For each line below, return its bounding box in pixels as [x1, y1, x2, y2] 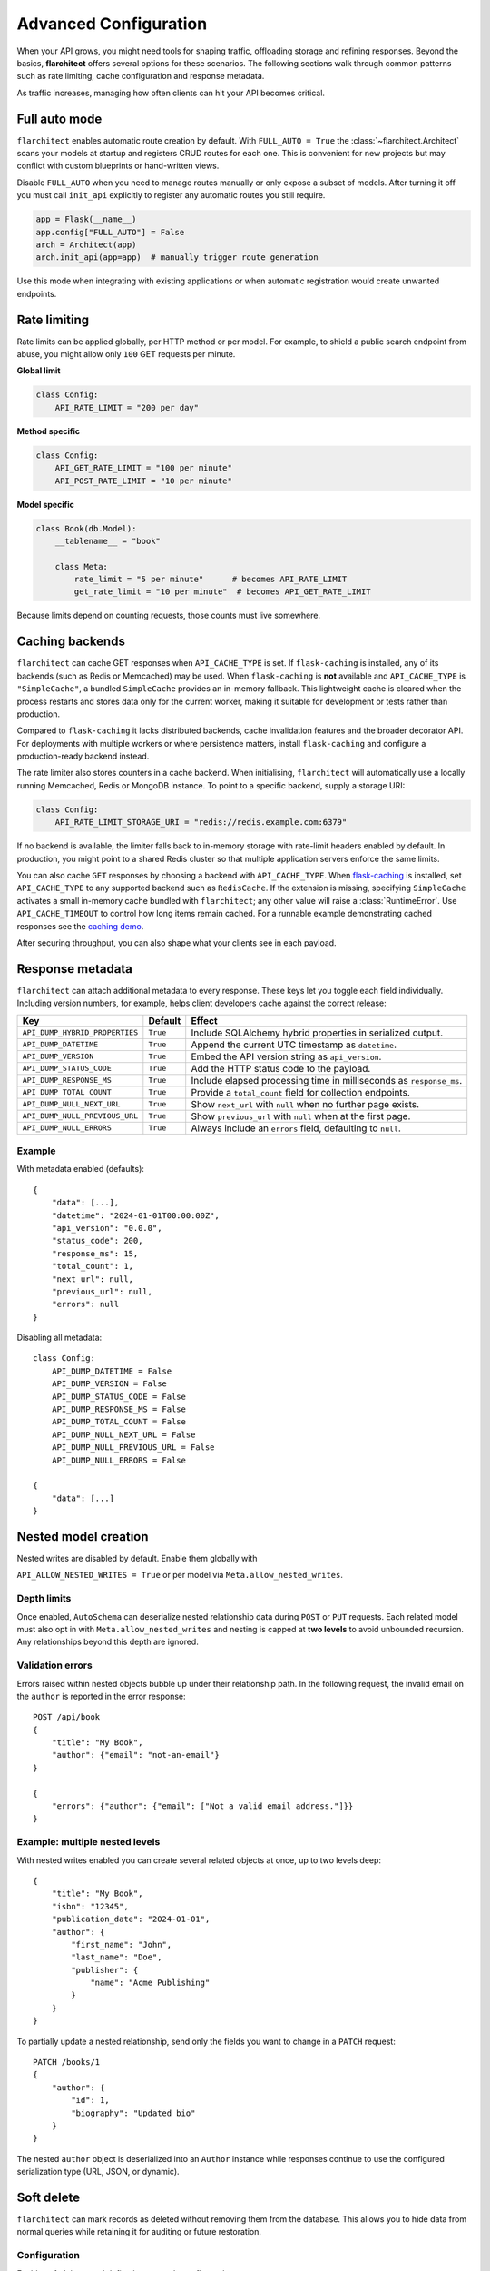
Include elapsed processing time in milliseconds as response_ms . [191, 1074, 463, 1086]
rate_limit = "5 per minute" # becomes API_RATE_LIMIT [73, 574, 348, 585]
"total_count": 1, [51, 1261, 134, 1272]
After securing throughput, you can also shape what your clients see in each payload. [16, 937, 337, 948]
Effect [191, 1014, 218, 1026]
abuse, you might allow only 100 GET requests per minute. [16, 349, 236, 360]
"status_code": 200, [51, 1235, 143, 1246]
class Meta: [54, 561, 109, 571]
